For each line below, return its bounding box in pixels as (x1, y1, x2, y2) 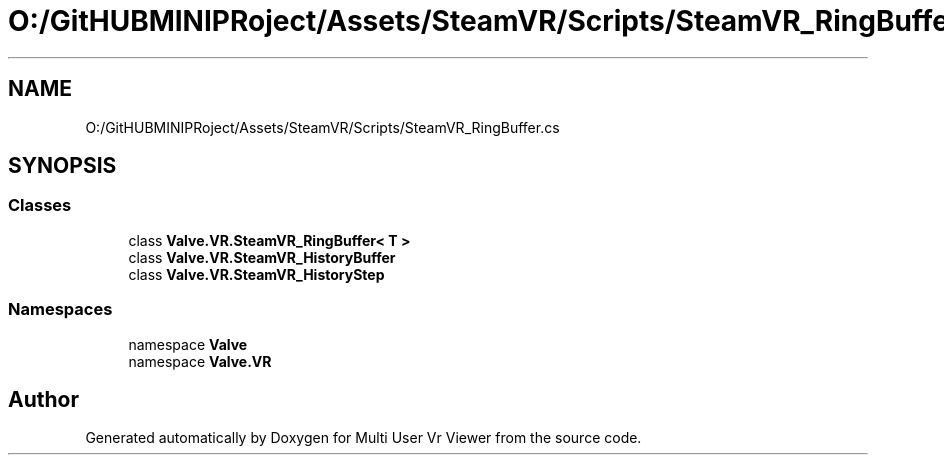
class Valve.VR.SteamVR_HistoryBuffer (128, 248, 396, 266)
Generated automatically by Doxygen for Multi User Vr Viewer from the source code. (85, 429, 642, 447)
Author (8, 386, 79, 412)
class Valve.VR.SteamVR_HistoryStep (128, 265, 385, 283)
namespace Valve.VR (128, 352, 272, 370)
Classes (8, 195, 72, 216)
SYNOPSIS (8, 153, 117, 179)
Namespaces (8, 299, 113, 320)
